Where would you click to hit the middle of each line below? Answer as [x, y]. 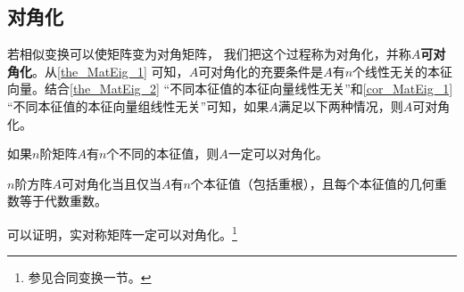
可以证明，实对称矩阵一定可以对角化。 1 [122, 232]
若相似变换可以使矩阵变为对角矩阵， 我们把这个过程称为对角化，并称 [209, 54]
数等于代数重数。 [57, 201]
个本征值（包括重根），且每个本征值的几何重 [319, 183]
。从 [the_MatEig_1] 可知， [111, 71]
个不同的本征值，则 [163, 154]
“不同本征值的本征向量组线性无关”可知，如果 [138, 105]
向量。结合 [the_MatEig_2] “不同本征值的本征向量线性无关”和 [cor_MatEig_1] [230, 89]
